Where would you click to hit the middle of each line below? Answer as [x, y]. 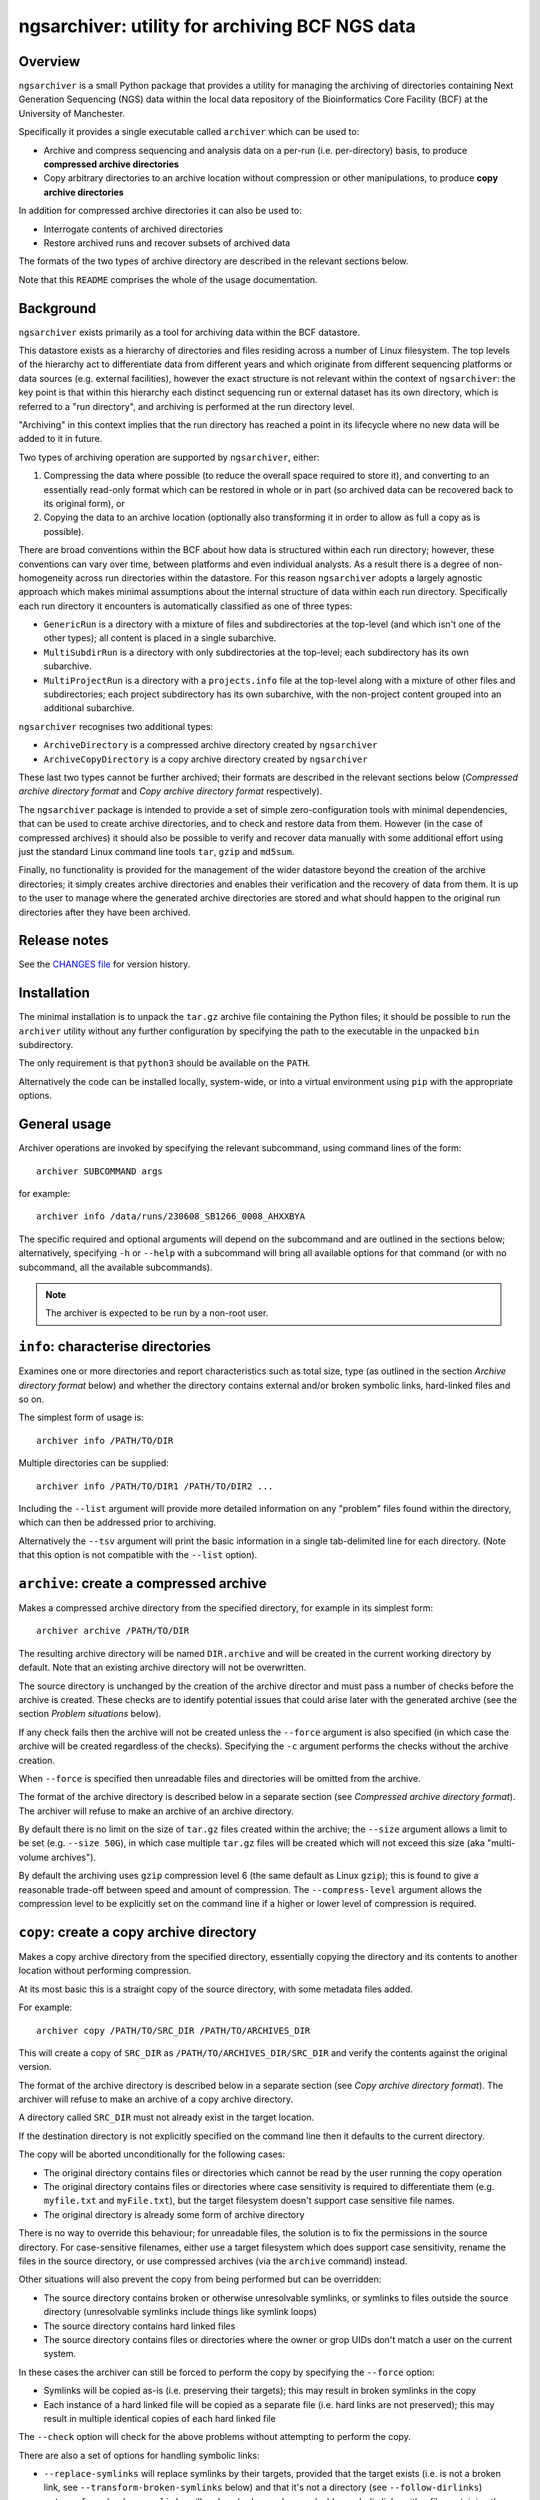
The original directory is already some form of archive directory [174, 2214]
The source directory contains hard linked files [139, 2326]
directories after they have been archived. [104, 912]
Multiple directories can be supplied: [94, 1463]
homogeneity [46, 577]
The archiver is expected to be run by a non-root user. [157, 1313]
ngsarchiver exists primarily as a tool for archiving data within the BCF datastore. [189, 332]
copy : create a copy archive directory [137, 1931]
